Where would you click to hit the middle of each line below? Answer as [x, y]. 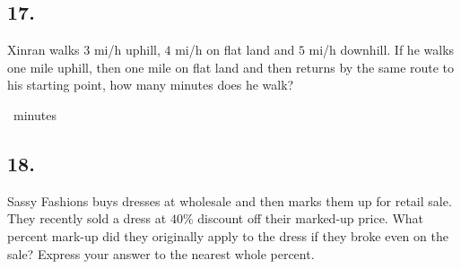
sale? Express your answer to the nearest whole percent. [161, 253]
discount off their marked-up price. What [311, 218]
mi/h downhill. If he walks [382, 50]
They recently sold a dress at [87, 218]
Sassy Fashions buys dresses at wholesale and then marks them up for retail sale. [230, 200]
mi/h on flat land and [235, 50]
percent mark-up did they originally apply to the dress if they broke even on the [228, 235]
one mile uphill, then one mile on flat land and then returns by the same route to [231, 67]
